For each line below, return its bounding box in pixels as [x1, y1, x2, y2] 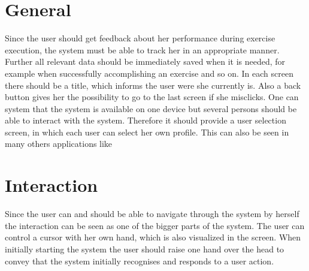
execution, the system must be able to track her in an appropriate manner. [5, 43, 280, 56]
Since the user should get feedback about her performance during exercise [5, 32, 275, 44]
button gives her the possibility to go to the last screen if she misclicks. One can [5, 91, 299, 103]
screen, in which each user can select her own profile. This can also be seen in [5, 125, 289, 138]
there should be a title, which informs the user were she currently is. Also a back [5, 79, 301, 91]
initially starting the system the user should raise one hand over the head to [5, 242, 284, 255]
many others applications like [5, 137, 113, 150]
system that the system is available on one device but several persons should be [5, 102, 297, 115]
